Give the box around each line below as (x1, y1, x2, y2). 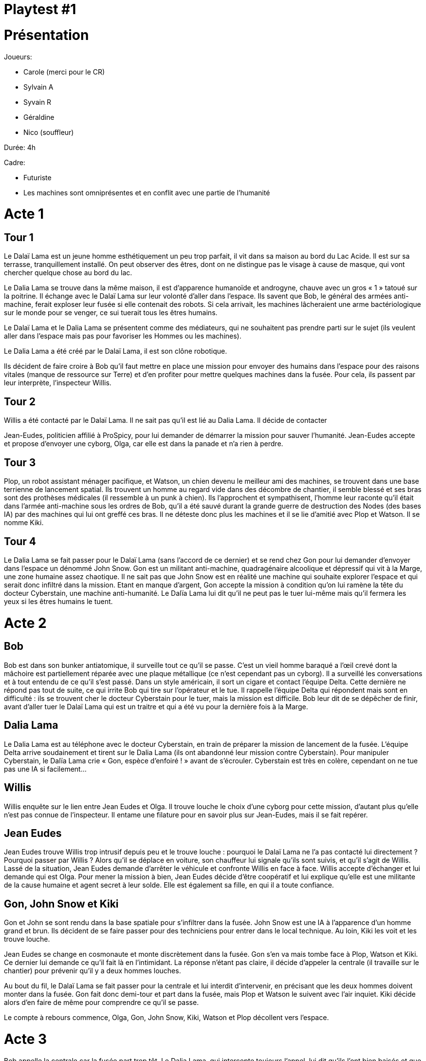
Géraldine (23, 113, 55, 121)
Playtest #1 (4, 1, 76, 18)
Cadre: (4, 158, 25, 167)
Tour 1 (4, 231, 34, 244)
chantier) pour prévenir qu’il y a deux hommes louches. (4, 966, 181, 975)
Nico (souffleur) (23, 128, 74, 136)
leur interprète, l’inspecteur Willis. (4, 379, 111, 387)
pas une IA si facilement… (4, 764, 87, 773)
